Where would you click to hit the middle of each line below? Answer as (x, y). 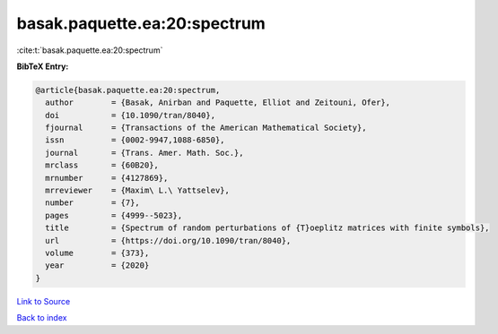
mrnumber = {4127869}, (107, 178)
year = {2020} (97, 265)
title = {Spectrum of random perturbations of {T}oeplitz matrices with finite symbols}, (267, 228)
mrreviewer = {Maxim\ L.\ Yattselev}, (138, 191)
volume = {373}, (97, 253)
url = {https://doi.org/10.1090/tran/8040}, (168, 240)
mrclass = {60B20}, (102, 165)
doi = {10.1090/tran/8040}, (130, 115)
